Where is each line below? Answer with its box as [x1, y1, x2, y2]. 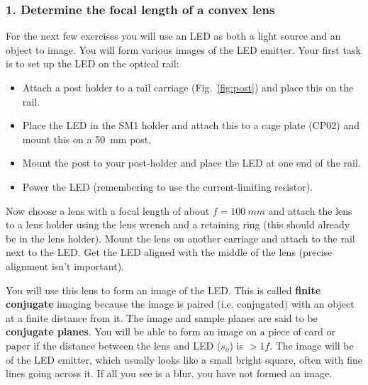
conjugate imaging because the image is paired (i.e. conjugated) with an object [6, 296, 355, 311]
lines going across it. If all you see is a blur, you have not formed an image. [6, 366, 333, 381]
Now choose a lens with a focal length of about [6, 203, 210, 218]
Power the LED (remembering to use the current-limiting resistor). [22, 179, 313, 194]
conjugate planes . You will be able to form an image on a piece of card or [6, 324, 335, 339]
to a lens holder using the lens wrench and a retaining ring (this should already [6, 217, 350, 232]
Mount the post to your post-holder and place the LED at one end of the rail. [22, 155, 361, 170]
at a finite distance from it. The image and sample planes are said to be [6, 310, 318, 325]
